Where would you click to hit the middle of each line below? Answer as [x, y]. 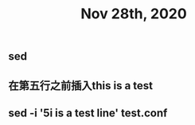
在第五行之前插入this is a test [81, 86]
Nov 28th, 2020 [134, 14]
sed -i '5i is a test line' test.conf [88, 113]
